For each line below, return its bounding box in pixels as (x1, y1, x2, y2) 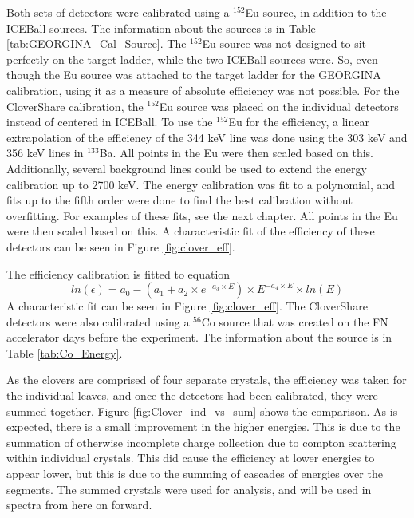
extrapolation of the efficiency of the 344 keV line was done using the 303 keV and (6, 129, 408, 145)
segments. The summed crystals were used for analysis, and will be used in (6, 480, 372, 497)
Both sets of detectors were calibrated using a (6, 4, 230, 20)
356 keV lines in (6, 144, 84, 161)
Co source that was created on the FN (201, 313, 388, 330)
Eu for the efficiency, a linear (228, 113, 369, 130)
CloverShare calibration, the (6, 97, 144, 114)
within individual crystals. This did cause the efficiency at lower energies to (6, 449, 375, 466)
